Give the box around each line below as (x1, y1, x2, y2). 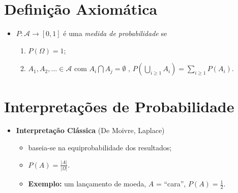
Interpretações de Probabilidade (4, 95, 234, 116)
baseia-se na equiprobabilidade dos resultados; (28, 142, 172, 153)
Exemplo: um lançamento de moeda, (28, 178, 146, 189)
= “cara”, (156, 178, 186, 189)
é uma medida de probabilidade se (63, 28, 167, 39)
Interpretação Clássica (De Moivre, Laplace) (16, 125, 165, 136)
